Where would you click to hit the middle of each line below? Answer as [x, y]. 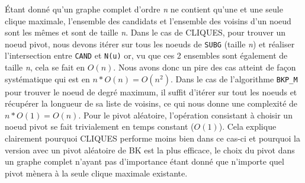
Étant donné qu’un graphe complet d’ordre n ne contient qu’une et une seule [144, 9]
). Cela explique [248, 126]
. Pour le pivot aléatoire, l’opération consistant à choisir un [185, 115]
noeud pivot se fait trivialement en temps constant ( [99, 126]
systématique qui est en [47, 78]
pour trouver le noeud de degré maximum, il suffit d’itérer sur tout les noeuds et [151, 91]
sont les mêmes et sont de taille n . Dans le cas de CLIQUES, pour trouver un [145, 32]
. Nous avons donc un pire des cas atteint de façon [205, 67]
